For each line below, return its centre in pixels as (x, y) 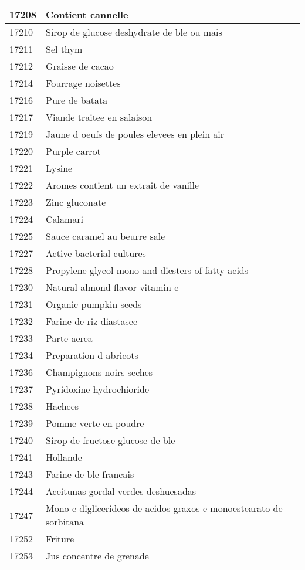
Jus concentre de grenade (97, 556)
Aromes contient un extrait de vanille (123, 185)
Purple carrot (73, 151)
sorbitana (65, 522)
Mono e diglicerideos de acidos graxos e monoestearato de (164, 508)
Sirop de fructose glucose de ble (111, 440)
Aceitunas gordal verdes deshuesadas (121, 491)
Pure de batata (77, 100)
